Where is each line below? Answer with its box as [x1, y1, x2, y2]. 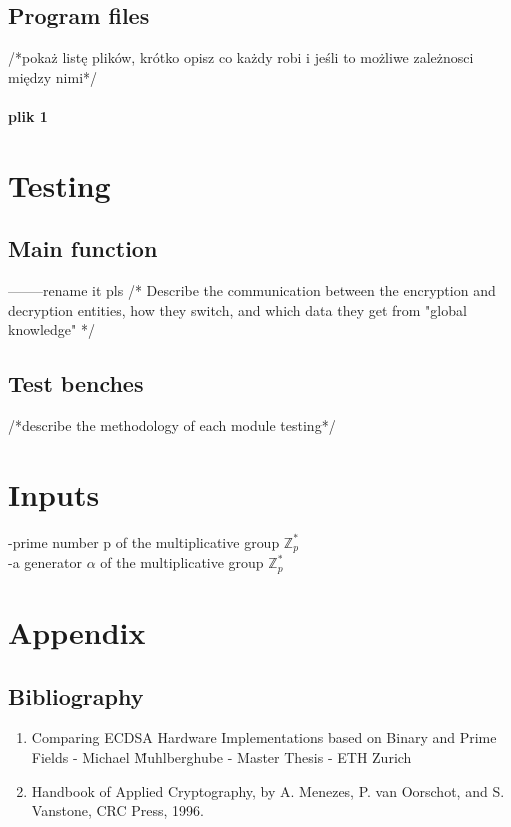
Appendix [8, 611, 146, 652]
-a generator [8, 552, 82, 573]
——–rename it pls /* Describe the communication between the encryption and [8, 280, 496, 301]
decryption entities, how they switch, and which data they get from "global [8, 299, 467, 320]
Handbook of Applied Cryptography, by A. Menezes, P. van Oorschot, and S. [31, 780, 505, 801]
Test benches [8, 368, 144, 399]
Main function [8, 233, 158, 264]
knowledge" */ [8, 319, 95, 340]
